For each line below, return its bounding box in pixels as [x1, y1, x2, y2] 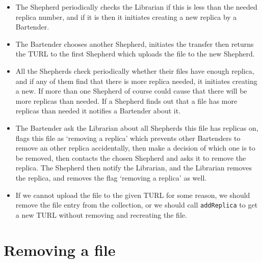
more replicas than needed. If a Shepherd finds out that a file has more [15, 95, 238, 106]
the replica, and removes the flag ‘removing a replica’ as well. [15, 172, 207, 183]
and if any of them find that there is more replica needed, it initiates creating [15, 75, 257, 86]
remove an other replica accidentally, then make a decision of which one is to [15, 142, 255, 153]
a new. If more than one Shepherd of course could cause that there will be [15, 85, 247, 96]
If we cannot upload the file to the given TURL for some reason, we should [15, 189, 250, 200]
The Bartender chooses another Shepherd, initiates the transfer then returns [15, 38, 254, 49]
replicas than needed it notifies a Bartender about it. [15, 105, 181, 116]
